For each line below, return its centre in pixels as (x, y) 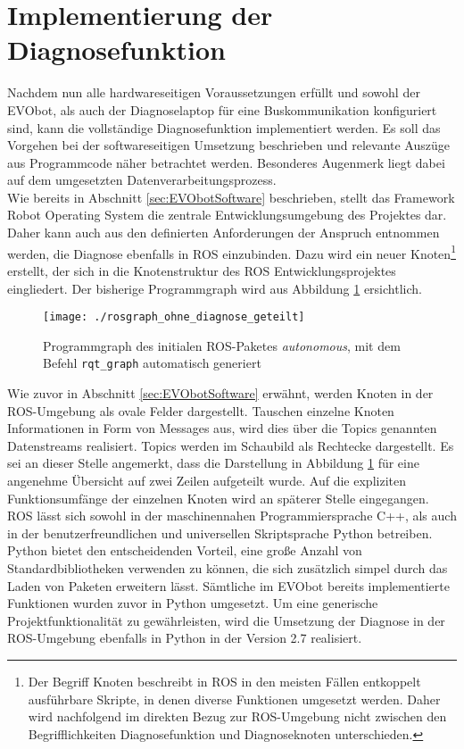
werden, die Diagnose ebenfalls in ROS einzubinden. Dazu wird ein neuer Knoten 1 (232, 252)
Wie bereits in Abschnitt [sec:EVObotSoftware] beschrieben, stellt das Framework (231, 197)
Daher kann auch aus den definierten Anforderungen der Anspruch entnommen (224, 233)
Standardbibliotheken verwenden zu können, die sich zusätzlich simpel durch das (228, 567)
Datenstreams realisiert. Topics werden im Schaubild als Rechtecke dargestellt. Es (231, 445)
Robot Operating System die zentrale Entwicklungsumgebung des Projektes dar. (227, 215)
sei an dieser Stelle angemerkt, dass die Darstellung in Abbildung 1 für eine (213, 463)
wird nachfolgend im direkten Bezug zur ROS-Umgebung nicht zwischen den (237, 716)
